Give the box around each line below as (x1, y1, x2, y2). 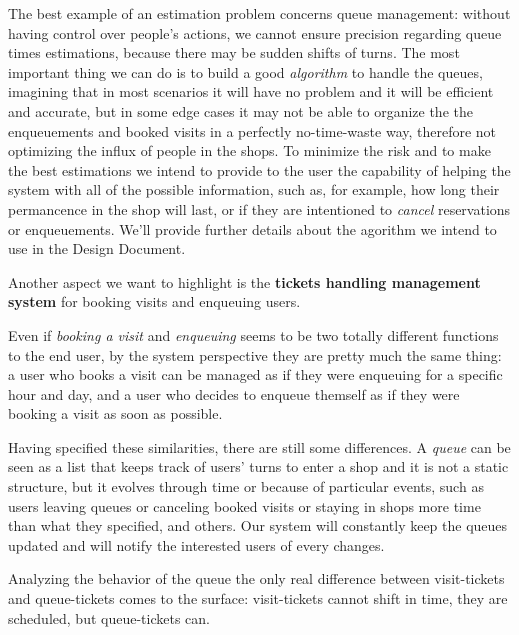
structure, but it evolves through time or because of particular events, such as (8, 476, 484, 497)
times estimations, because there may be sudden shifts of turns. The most (8, 42, 460, 63)
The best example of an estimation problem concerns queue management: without (8, 3, 511, 23)
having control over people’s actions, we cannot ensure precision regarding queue (8, 22, 502, 43)
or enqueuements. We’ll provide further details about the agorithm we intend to (8, 218, 497, 239)
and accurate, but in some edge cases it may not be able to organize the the (8, 100, 473, 121)
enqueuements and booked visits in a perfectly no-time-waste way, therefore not (8, 120, 497, 141)
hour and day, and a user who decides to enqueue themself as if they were (8, 383, 460, 404)
